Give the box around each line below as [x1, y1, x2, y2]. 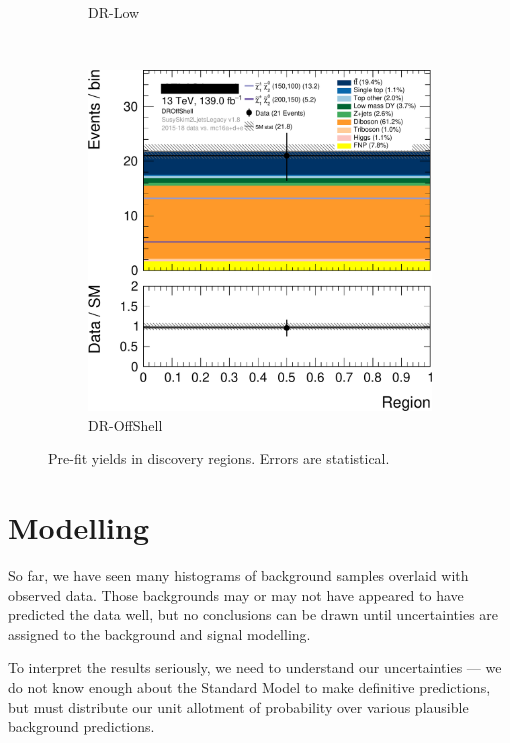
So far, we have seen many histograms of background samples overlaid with [8, 565, 469, 586]
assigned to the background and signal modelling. [8, 623, 311, 644]
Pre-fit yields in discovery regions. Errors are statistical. [48, 448, 390, 469]
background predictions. [8, 716, 155, 737]
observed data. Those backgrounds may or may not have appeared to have [8, 584, 464, 605]
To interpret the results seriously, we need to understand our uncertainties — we [8, 657, 502, 678]
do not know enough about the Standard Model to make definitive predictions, [8, 677, 491, 698]
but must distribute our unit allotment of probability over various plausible [8, 696, 469, 717]
